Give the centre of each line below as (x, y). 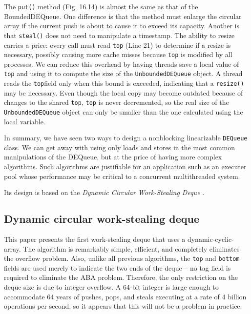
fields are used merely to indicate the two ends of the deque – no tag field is (117, 267)
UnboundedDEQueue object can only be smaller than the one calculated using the (124, 111)
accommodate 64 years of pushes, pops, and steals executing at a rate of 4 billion (125, 296)
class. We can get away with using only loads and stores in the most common (120, 147)
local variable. (25, 121)
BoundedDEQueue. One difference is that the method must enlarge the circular (123, 16)
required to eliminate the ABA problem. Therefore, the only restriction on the (121, 277)
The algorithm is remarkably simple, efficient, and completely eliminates (131, 248)
